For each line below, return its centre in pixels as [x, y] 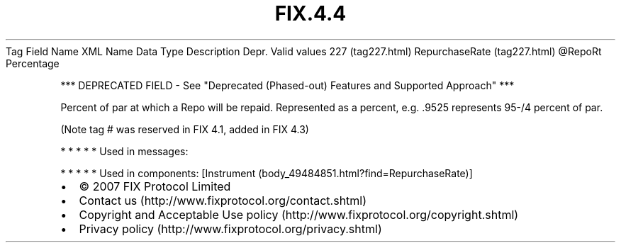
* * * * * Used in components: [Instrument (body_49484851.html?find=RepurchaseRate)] [267, 173]
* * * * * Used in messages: [124, 151]
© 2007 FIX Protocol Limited [155, 186]
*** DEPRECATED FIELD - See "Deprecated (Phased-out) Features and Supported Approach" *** [287, 85]
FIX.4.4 [310, 13]
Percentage [33, 63]
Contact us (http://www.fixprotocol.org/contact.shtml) [223, 200]
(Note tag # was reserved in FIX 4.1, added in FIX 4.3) [185, 129]
